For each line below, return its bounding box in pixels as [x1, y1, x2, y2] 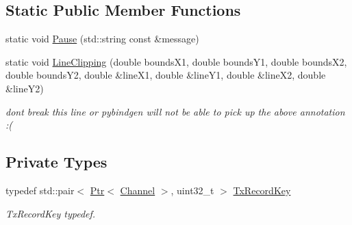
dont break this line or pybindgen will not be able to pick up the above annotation [5, 104, 345, 118]
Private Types [5, 151, 108, 172]
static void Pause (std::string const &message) [5, 31, 199, 46]
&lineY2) [5, 81, 44, 95]
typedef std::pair [5, 183, 75, 197]
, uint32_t [171, 183, 214, 197]
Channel [120, 183, 155, 197]
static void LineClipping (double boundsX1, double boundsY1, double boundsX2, [5, 54, 347, 68]
